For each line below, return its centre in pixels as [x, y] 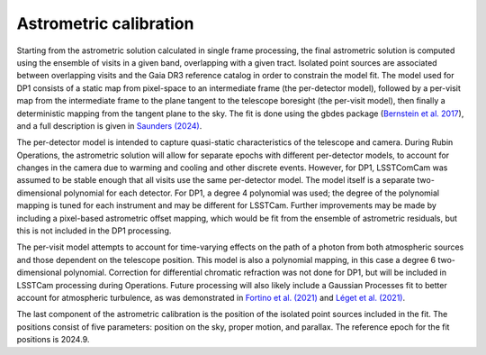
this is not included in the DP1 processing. [94, 231]
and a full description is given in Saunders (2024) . [109, 125]
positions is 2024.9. [53, 340]
